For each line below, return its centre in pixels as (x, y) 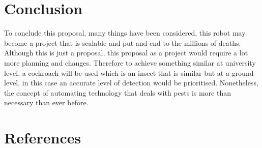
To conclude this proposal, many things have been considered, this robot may (125, 33)
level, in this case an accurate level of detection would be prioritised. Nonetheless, (131, 83)
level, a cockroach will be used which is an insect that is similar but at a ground (129, 72)
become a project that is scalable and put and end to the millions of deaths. (123, 42)
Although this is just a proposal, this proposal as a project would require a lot (126, 53)
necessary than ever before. (46, 102)
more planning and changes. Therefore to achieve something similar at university (130, 62)
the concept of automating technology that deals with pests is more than (118, 92)
